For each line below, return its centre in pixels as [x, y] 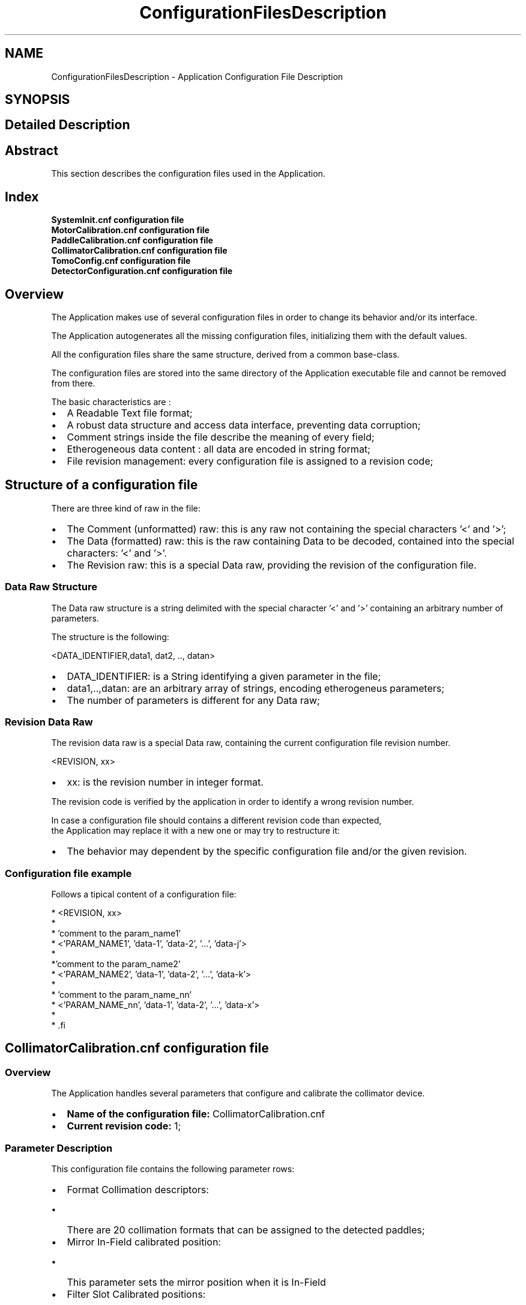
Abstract [32, 150]
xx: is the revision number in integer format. [165, 782]
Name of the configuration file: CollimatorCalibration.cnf [196, 1114]
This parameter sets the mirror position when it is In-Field [196, 1282]
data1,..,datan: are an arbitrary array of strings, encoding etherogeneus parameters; [256, 688]
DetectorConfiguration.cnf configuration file [142, 271]
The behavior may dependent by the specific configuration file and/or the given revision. [267, 851]
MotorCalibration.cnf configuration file [130, 230]
